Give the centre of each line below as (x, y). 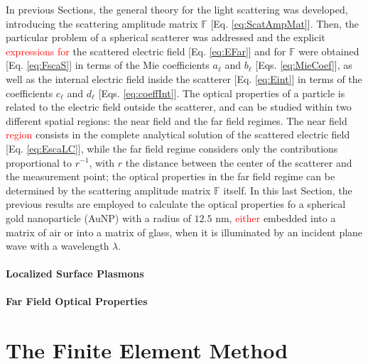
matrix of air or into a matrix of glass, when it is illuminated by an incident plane (184, 232)
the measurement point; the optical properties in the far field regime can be (171, 176)
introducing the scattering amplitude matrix (102, 23)
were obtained (329, 51)
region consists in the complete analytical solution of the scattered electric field (178, 134)
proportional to (39, 162)
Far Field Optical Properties (77, 301)
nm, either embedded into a (276, 217)
